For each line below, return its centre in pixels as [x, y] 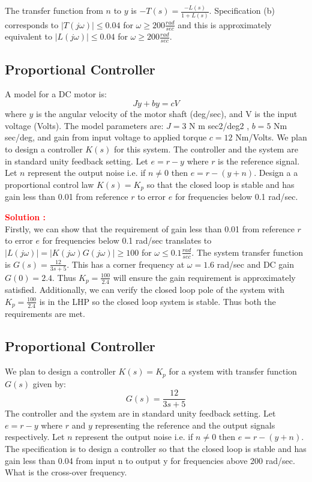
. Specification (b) [242, 11]
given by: [49, 383]
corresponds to [32, 24]
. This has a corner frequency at [126, 264]
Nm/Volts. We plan [271, 137]
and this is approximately [225, 24]
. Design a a [276, 173]
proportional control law [49, 184]
